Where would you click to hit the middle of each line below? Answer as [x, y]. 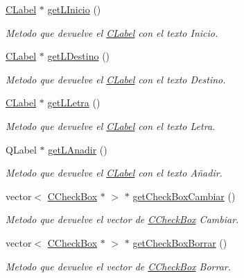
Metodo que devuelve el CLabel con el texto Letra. [111, 125]
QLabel [21, 149]
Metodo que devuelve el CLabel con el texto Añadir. [114, 173]
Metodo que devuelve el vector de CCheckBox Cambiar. [122, 219]
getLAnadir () [78, 149]
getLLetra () [74, 103]
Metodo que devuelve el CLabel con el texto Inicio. [112, 32]
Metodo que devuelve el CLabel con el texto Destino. [116, 79]
